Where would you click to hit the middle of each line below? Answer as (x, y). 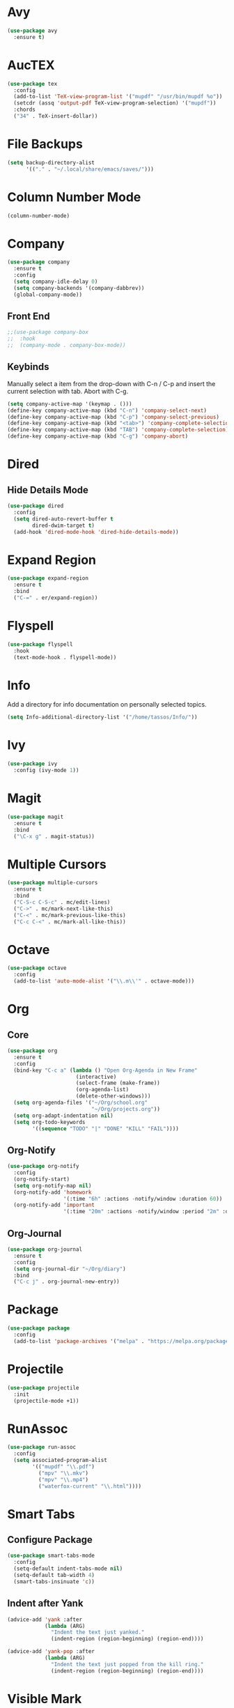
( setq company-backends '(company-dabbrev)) (79, 288)
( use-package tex (32, 84)
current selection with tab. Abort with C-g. (68, 391)
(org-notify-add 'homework (53, 1192)
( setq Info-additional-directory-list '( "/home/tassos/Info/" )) (102, 717)
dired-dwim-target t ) (64, 525)
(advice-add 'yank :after (45, 1619)
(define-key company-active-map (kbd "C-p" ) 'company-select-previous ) (113, 417)
